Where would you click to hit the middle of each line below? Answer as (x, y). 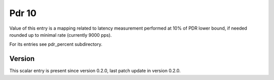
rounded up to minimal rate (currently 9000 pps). (61, 35)
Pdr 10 (23, 13)
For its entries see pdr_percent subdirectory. (56, 44)
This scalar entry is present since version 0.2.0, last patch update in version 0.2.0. (95, 71)
